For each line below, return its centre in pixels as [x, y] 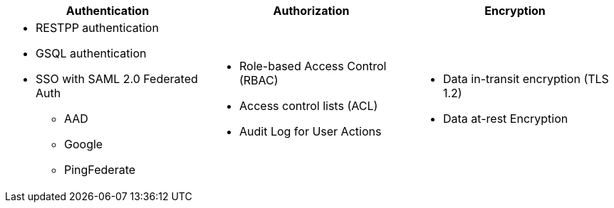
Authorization [311, 11]
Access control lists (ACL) [308, 106]
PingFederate [100, 170]
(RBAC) [259, 80]
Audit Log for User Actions [310, 131]
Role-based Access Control [313, 66]
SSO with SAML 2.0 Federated [117, 79]
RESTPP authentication [97, 28]
